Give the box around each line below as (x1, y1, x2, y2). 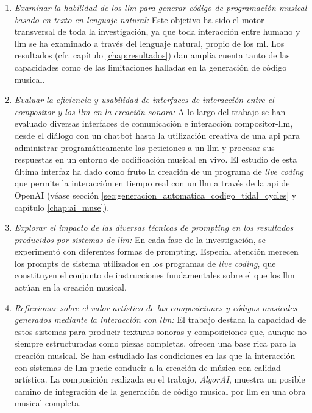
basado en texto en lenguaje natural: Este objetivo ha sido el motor (14, 13, 264, 26)
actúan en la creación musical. (14, 281, 127, 294)
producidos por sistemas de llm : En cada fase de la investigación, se (14, 233, 266, 245)
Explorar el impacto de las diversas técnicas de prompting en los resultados (14, 221, 294, 234)
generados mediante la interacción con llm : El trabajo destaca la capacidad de (14, 313, 307, 326)
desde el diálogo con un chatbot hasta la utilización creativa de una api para (14, 129, 300, 141)
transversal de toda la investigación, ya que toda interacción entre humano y (14, 25, 300, 38)
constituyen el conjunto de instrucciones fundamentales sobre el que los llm (14, 269, 295, 281)
